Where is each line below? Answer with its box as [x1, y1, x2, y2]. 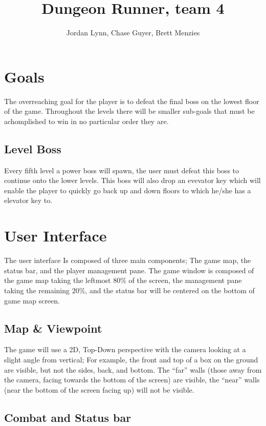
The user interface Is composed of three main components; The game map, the [4, 255, 251, 266]
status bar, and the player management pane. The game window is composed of [4, 265, 254, 275]
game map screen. [4, 295, 60, 306]
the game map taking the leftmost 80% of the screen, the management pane [4, 275, 242, 286]
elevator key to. [4, 195, 53, 206]
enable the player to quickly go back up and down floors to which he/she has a [4, 185, 251, 195]
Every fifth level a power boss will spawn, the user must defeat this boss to [4, 165, 239, 175]
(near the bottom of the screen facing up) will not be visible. [4, 384, 194, 395]
